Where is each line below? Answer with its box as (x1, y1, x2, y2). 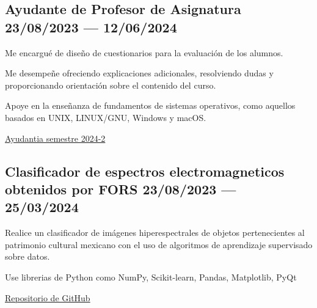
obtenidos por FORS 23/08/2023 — (5, 179, 236, 198)
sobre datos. (5, 250, 50, 263)
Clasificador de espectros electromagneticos (5, 161, 285, 180)
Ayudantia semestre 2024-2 (5, 131, 106, 144)
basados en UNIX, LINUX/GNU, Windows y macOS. (5, 111, 206, 123)
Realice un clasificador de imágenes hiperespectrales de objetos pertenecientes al (5, 226, 305, 239)
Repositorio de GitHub (5, 291, 90, 304)
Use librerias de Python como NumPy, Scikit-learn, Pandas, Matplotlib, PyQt (5, 270, 297, 283)
